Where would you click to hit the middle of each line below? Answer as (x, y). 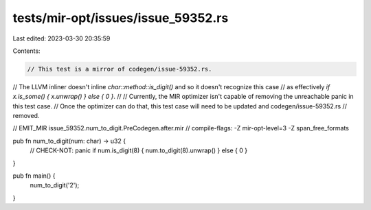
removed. (26, 116)
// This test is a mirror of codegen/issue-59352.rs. (120, 69)
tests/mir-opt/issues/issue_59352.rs (121, 18)
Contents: (26, 51)
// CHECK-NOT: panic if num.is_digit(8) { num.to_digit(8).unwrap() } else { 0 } (138, 150)
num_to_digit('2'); (55, 185)
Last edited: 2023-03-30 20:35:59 (61, 38)
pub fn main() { (34, 176)
